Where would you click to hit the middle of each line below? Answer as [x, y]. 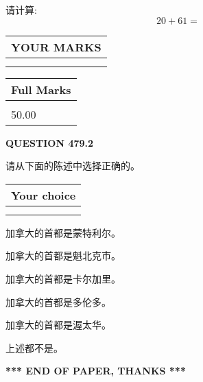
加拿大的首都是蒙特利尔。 [63, 232]
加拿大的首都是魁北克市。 [63, 255]
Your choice [44, 195]
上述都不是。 [34, 347]
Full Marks [41, 89]
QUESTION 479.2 [50, 142]
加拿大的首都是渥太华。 [58, 325]
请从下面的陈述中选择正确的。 [73, 166]
